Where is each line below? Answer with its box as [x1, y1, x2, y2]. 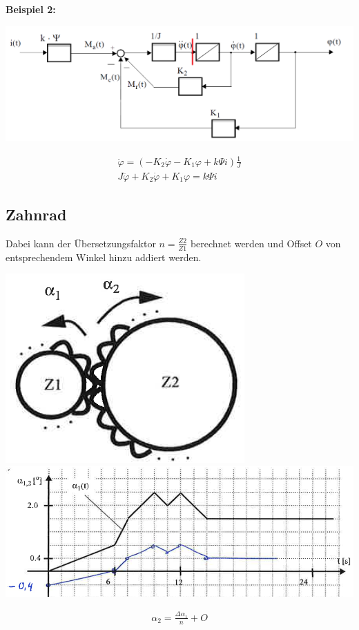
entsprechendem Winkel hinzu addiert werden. [6, 249, 202, 264]
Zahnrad [6, 204, 67, 225]
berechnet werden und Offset [190, 236, 312, 250]
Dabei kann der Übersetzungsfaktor [6, 236, 156, 250]
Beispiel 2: [6, 2, 56, 16]
